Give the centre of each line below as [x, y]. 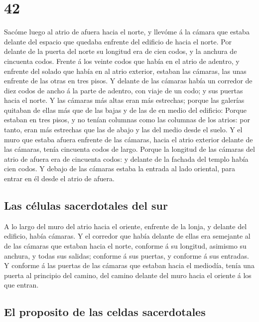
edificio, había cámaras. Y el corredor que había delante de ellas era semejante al [127, 236]
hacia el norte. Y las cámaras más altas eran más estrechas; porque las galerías [124, 100]
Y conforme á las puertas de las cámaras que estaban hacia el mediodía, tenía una [129, 265]
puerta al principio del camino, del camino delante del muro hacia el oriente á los [128, 275]
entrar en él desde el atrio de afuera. [59, 178]
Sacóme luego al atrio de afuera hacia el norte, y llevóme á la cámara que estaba [127, 32]
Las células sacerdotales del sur [86, 205]
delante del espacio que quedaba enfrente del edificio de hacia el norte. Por [118, 41]
